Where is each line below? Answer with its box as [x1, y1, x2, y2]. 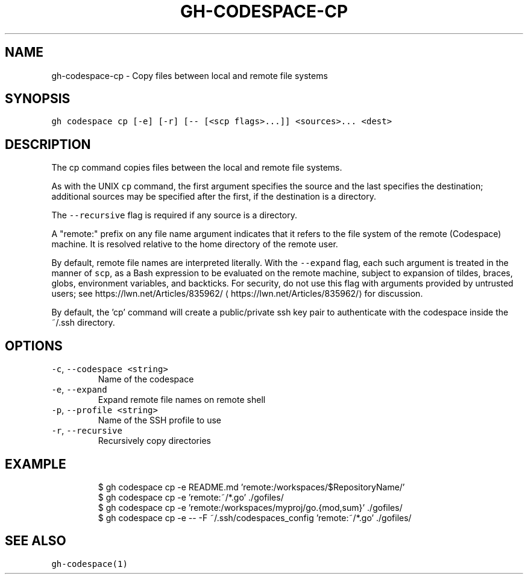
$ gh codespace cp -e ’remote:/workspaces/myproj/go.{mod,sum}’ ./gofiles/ [98, 502, 403, 513]
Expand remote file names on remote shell [98, 394, 266, 405]
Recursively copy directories [98, 435, 211, 446]
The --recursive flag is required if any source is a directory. [51, 210, 298, 221]
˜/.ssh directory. [51, 317, 115, 328]
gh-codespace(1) [51, 558, 128, 569]
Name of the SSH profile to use [98, 415, 222, 426]
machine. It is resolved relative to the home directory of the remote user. [51, 239, 338, 250]
